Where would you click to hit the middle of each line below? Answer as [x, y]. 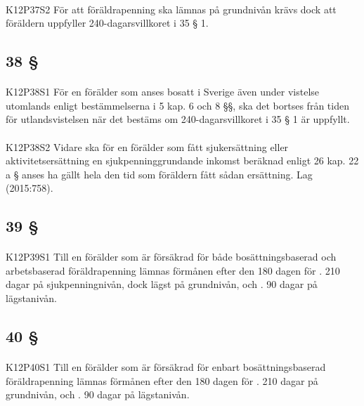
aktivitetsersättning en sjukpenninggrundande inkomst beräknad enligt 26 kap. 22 [182, 161]
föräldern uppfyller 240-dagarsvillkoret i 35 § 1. [107, 23]
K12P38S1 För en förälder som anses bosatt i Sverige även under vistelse [163, 92]
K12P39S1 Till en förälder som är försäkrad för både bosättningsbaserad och [171, 257]
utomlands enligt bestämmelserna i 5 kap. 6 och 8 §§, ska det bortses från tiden [177, 105]
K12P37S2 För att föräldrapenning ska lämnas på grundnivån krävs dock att [171, 9]
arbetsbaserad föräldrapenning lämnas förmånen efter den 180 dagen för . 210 [173, 270]
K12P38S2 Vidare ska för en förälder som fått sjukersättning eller [147, 146]
